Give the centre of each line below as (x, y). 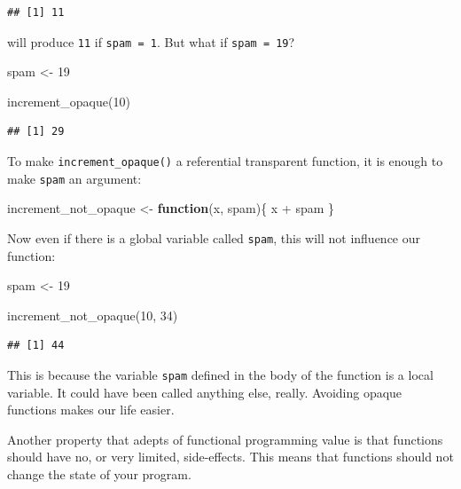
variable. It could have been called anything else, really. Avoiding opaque (205, 392)
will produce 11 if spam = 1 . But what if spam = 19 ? (151, 41)
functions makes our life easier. (91, 410)
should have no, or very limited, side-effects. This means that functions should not (230, 457)
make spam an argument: (74, 178)
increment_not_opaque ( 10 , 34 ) (93, 315)
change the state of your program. (99, 474)
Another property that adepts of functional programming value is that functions (225, 439)
